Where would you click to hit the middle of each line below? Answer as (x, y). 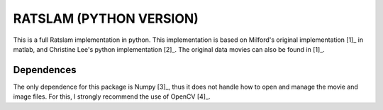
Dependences (45, 70)
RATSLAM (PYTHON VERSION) (106, 18)
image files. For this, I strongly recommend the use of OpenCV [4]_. (112, 97)
